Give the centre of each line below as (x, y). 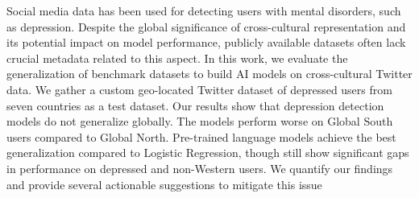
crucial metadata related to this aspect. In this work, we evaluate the (177, 58)
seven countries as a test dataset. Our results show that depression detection (195, 105)
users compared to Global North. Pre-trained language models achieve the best (201, 136)
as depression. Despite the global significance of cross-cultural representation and (206, 26)
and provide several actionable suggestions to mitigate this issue (164, 184)
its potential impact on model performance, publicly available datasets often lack (206, 42)
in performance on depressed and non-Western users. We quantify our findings (200, 168)
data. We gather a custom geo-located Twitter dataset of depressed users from (199, 89)
